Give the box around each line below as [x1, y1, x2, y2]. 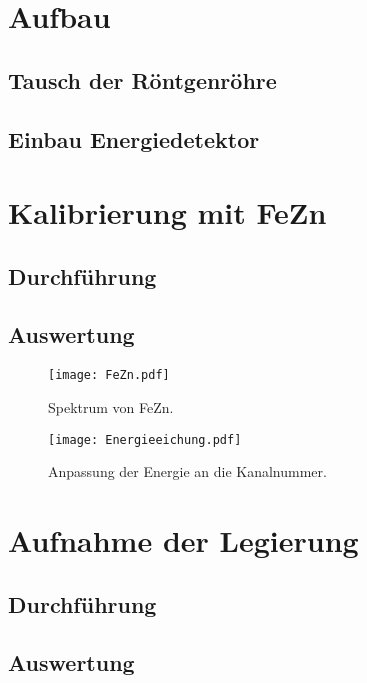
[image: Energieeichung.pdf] [48, 432, 242, 447]
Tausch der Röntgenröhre [8, 64, 277, 95]
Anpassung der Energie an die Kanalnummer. [48, 461, 327, 482]
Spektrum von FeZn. [48, 396, 174, 417]
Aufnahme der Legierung [8, 519, 359, 560]
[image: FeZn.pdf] [48, 368, 170, 383]
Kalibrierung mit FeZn [8, 192, 327, 233]
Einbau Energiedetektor [8, 123, 260, 154]
